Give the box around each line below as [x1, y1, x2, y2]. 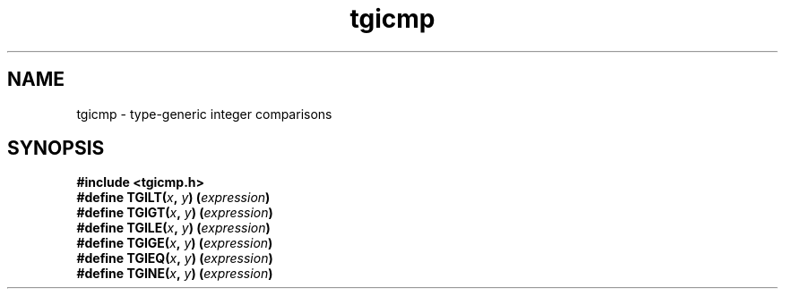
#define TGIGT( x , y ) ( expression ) [76, 205, 273, 221]
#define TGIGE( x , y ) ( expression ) [76, 235, 273, 251]
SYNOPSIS [7, 137, 105, 160]
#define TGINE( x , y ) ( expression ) [76, 266, 273, 282]
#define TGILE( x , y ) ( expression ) [76, 220, 271, 236]
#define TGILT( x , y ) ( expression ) [76, 190, 271, 206]
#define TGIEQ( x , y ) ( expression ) [76, 250, 273, 266]
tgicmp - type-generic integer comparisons [76, 106, 332, 122]
